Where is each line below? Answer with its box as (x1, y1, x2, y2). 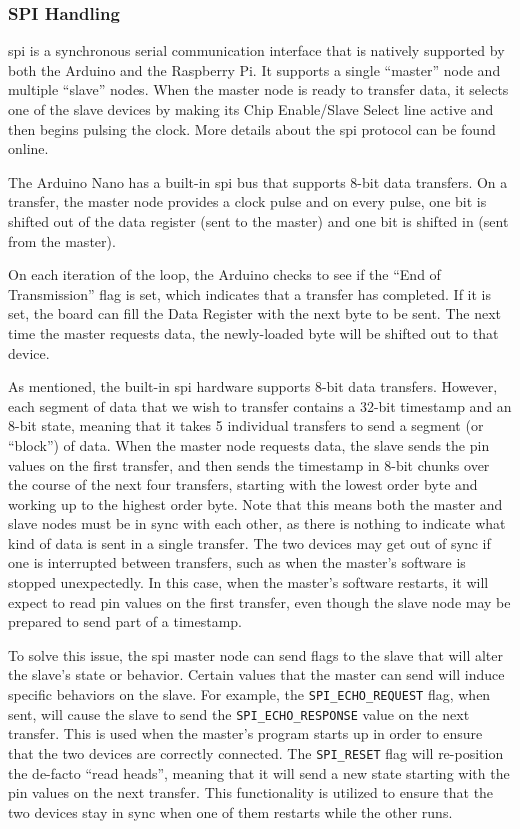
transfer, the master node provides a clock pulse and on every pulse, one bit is (8, 191, 487, 212)
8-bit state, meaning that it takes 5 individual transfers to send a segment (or (8, 415, 484, 436)
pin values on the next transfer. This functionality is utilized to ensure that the (8, 782, 494, 803)
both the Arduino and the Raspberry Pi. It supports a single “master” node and (8, 59, 501, 80)
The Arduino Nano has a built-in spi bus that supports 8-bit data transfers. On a (8, 171, 508, 192)
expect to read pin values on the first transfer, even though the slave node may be (8, 591, 511, 612)
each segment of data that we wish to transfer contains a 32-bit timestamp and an (8, 395, 512, 416)
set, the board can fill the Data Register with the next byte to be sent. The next (8, 303, 501, 324)
